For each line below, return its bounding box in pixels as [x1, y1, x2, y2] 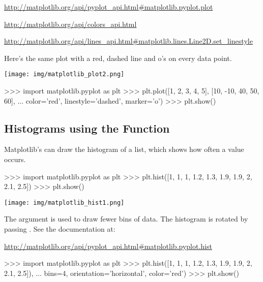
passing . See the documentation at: [4, 224, 115, 234]
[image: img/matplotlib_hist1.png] [4, 199, 125, 206]
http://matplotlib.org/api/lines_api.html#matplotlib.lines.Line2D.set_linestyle [4, 36, 253, 46]
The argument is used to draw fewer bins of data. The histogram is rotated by [4, 213, 248, 224]
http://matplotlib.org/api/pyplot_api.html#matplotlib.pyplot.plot [4, 2, 213, 12]
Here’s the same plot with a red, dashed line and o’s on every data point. [4, 52, 232, 63]
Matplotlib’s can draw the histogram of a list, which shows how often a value [4, 144, 244, 154]
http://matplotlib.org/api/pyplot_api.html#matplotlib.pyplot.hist [4, 240, 212, 251]
